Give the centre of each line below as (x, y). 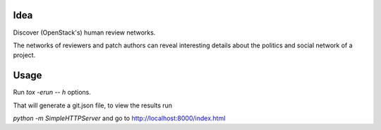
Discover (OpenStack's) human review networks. (84, 32)
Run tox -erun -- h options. (52, 93)
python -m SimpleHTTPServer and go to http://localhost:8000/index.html (119, 118)
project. (24, 55)
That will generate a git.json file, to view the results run (93, 105)
